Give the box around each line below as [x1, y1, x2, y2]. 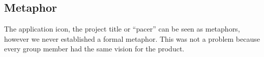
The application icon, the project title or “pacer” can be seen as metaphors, [4, 23, 240, 34]
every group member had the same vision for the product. [4, 43, 185, 54]
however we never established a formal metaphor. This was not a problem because [4, 33, 260, 44]
